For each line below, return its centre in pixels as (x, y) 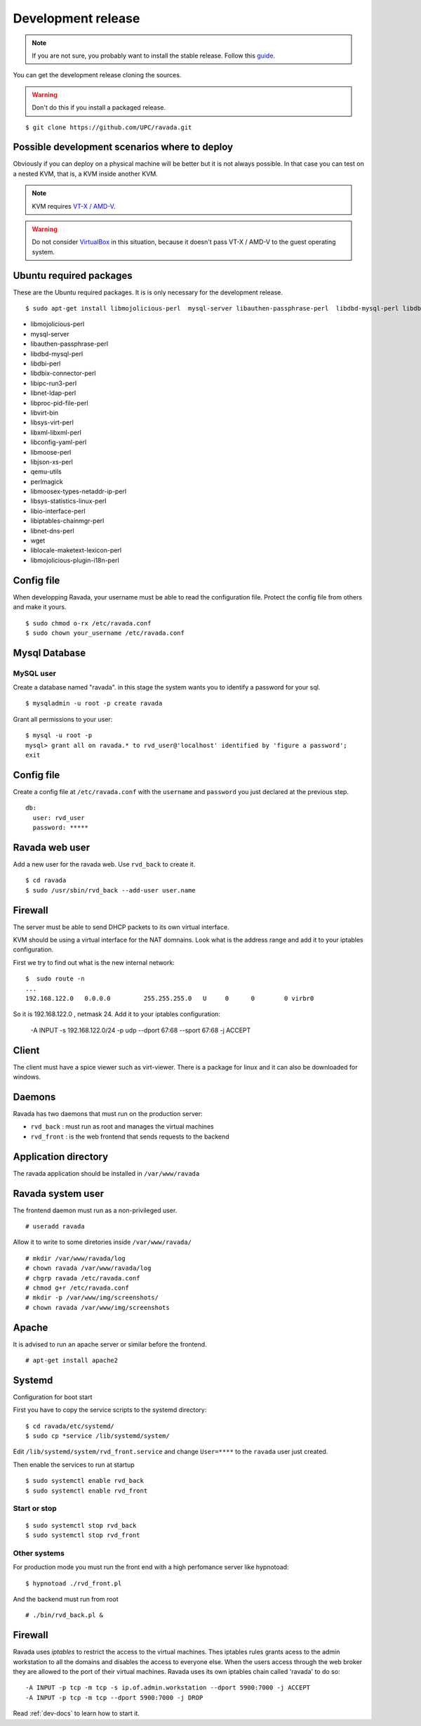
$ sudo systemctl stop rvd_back (81, 1525)
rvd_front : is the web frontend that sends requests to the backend (130, 1136)
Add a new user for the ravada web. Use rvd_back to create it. (104, 864)
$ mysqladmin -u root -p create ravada (94, 703)
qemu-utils (46, 472)
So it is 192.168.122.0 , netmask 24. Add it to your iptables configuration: (117, 1014)
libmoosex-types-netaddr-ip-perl (78, 491)
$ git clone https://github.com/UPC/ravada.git (109, 127)
